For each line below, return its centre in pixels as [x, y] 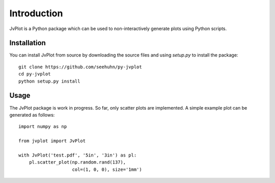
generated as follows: [32, 115]
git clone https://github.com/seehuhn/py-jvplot [80, 67]
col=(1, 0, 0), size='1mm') [107, 169]
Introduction [36, 13]
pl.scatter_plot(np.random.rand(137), [77, 162]
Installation [28, 43]
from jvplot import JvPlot [52, 141]
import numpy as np [43, 127]
